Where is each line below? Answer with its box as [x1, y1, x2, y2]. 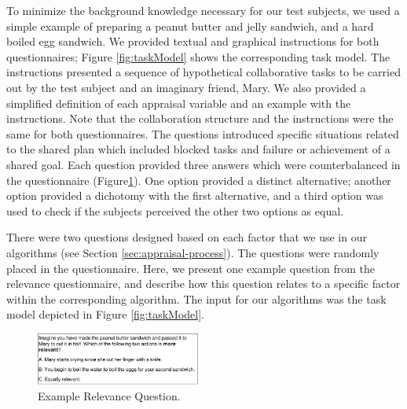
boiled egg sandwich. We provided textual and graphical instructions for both [6, 33, 379, 50]
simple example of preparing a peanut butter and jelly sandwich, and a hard [6, 17, 374, 34]
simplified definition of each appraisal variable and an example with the [6, 94, 351, 111]
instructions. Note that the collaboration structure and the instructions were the [6, 110, 394, 127]
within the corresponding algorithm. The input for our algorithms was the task [6, 290, 387, 307]
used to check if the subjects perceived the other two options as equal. [6, 202, 343, 219]
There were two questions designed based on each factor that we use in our [6, 229, 367, 245]
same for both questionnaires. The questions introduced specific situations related [6, 125, 399, 142]
